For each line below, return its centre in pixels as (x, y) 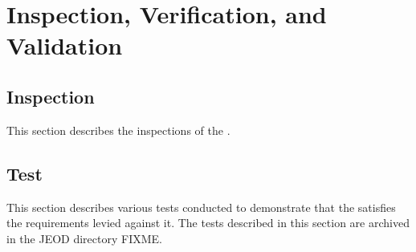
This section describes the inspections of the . (118, 130)
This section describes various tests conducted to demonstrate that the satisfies (201, 207)
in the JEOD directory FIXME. (84, 238)
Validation (65, 45)
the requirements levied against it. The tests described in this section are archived (208, 223)
